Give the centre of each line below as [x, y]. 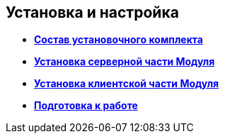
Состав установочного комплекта [119, 40]
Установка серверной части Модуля [125, 62]
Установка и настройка [92, 12]
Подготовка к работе [86, 106]
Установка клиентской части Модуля [127, 84]
